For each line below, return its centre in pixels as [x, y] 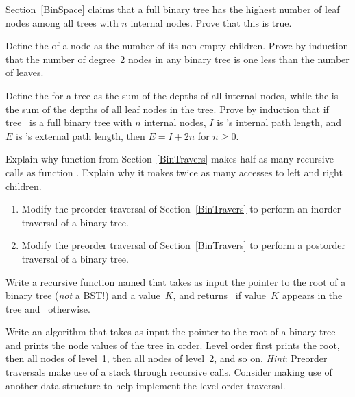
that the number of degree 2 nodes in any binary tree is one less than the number [177, 59]
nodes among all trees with [62, 22]
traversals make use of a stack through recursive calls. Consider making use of [169, 372]
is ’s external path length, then [81, 135]
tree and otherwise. [48, 308]
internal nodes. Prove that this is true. [211, 22]
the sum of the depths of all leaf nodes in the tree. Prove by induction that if [167, 109]
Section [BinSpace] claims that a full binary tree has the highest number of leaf [173, 9]
